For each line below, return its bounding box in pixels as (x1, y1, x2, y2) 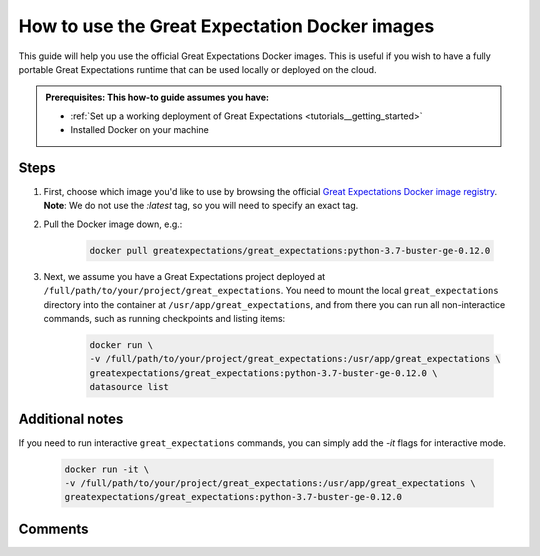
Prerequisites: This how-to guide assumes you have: (45, 91, 270, 104)
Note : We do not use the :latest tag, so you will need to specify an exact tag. (43, 200, 359, 212)
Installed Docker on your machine (70, 124, 209, 136)
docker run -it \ (64, 463, 150, 475)
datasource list (89, 381, 170, 393)
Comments (18, 520, 89, 537)
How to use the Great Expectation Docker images (18, 15, 435, 37)
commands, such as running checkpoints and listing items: (43, 312, 286, 324)
